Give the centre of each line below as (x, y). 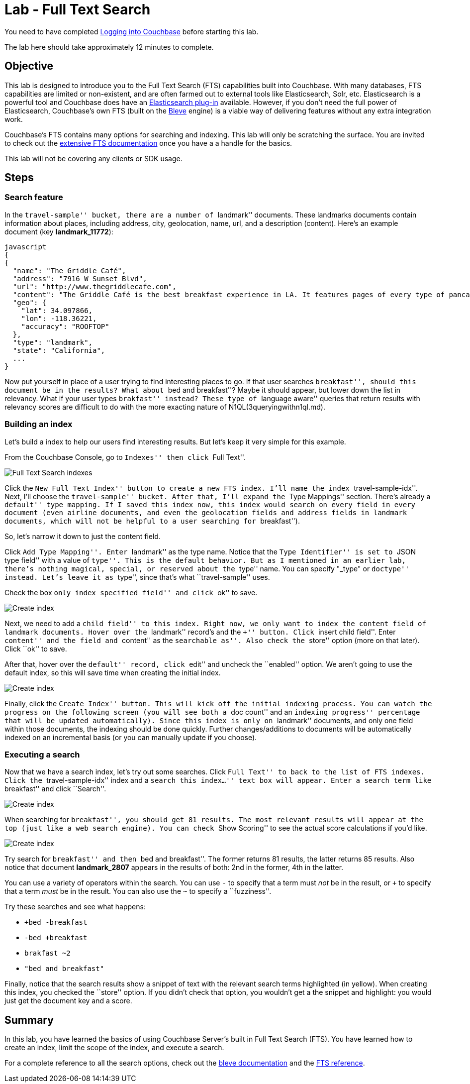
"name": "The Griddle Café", (69, 271)
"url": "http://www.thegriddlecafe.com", (94, 286)
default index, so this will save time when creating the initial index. (113, 672)
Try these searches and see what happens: (75, 907)
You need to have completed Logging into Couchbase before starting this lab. (132, 31)
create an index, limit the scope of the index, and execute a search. (114, 1048)
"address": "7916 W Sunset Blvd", (80, 278)
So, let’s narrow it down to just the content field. (83, 536)
